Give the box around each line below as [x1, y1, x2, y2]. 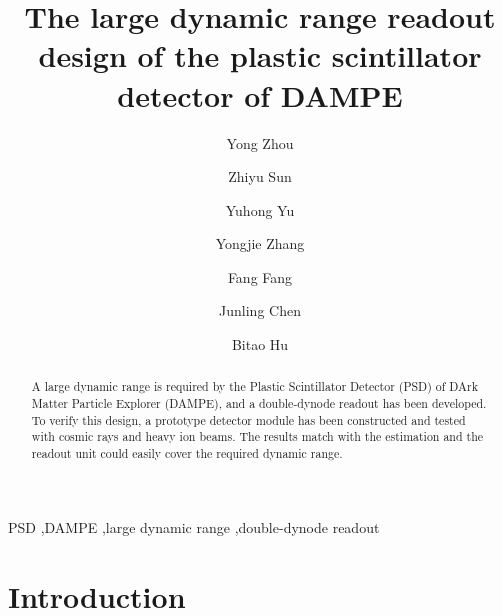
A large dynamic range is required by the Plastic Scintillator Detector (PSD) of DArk [31, 378, 478, 395]
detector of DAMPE [117, 74, 403, 115]
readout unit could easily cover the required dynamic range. [31, 445, 343, 462]
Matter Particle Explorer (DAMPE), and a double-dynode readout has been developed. [31, 395, 487, 412]
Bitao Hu [231, 334, 289, 355]
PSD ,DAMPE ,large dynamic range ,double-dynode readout [8, 516, 380, 537]
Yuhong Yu [225, 199, 295, 220]
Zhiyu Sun [228, 166, 292, 187]
